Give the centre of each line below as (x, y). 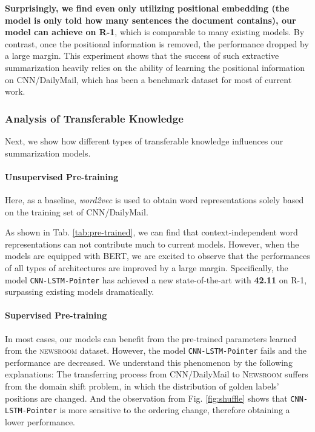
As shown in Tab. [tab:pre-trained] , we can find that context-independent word (151, 232)
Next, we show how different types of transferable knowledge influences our (144, 140)
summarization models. (48, 153)
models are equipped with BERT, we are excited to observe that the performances (157, 256)
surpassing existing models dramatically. (80, 292)
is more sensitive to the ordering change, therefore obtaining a (175, 410)
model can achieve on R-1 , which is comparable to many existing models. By (155, 32)
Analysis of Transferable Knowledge (94, 118)
